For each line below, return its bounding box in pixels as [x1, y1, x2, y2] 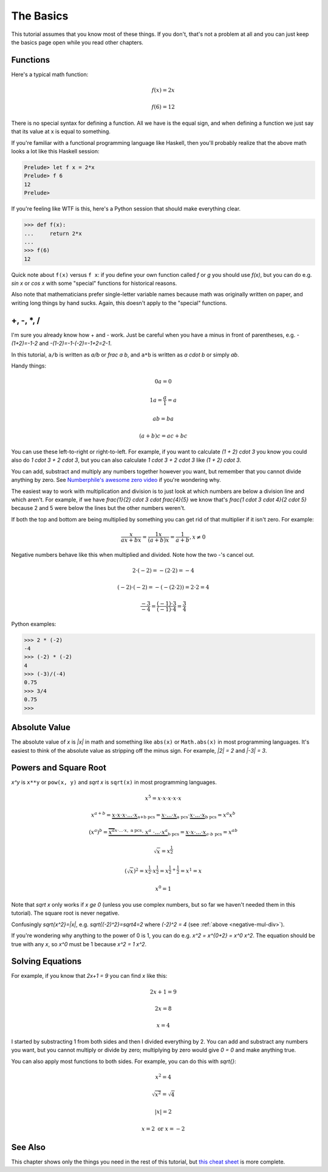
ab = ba [152, 416, 174, 422]
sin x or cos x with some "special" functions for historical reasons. [11, 280, 177, 287]
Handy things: [11, 362, 47, 369]
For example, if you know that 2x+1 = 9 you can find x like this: [11, 972, 168, 980]
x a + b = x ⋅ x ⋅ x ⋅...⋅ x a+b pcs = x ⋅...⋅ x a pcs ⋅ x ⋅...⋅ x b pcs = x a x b [91, 811, 236, 820]
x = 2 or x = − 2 [141, 1125, 185, 1132]
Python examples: [11, 620, 56, 627]
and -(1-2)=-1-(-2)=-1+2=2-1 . [39, 340, 112, 347]
